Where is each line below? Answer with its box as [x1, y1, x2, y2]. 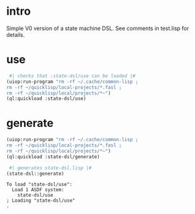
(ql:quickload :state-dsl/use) [6, 96, 86, 102]
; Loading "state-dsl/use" [6, 197, 75, 204]
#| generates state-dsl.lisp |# [9, 164, 92, 171]
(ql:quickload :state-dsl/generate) [6, 153, 100, 160]
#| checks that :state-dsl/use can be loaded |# [9, 72, 136, 79]
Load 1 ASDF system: [12, 187, 64, 193]
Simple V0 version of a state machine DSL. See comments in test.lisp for [6, 25, 189, 32]
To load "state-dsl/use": [6, 182, 72, 188]
